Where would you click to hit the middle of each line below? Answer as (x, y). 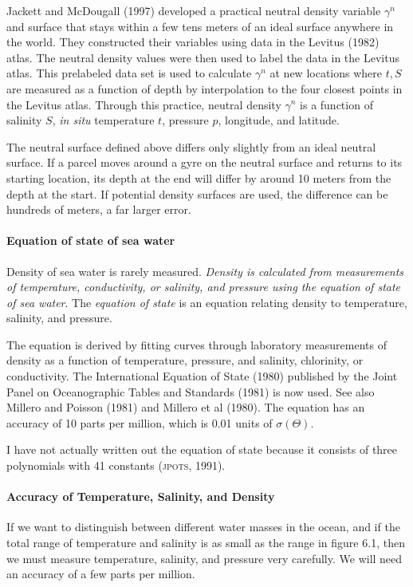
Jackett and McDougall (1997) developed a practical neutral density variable (194, 10)
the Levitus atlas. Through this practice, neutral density (144, 104)
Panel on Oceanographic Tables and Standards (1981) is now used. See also (191, 391)
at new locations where (326, 73)
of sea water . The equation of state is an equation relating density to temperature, (207, 302)
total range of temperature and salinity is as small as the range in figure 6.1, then (206, 543)
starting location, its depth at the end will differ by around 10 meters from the (199, 177)
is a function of (336, 104)
